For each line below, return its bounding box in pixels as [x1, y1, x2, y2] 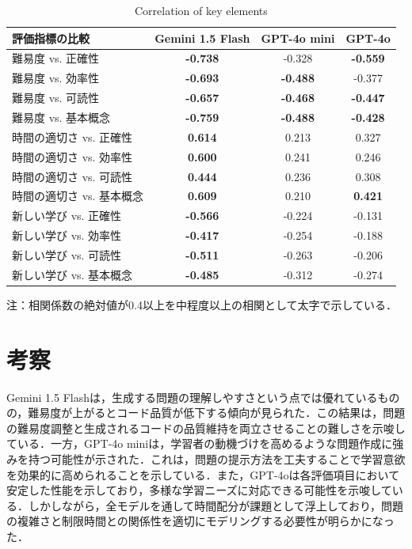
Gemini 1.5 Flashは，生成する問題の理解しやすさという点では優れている [6, 388, 378, 405]
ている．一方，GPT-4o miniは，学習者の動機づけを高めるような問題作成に [6, 435, 393, 452]
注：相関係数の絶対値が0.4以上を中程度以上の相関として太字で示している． [6, 296, 398, 312]
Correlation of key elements [135, 2, 268, 18]
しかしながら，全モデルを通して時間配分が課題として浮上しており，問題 [28, 497, 403, 513]
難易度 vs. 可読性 [12, 89, 100, 106]
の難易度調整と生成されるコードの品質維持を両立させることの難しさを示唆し [6, 419, 406, 436]
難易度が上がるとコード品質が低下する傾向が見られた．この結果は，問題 [28, 404, 406, 421]
